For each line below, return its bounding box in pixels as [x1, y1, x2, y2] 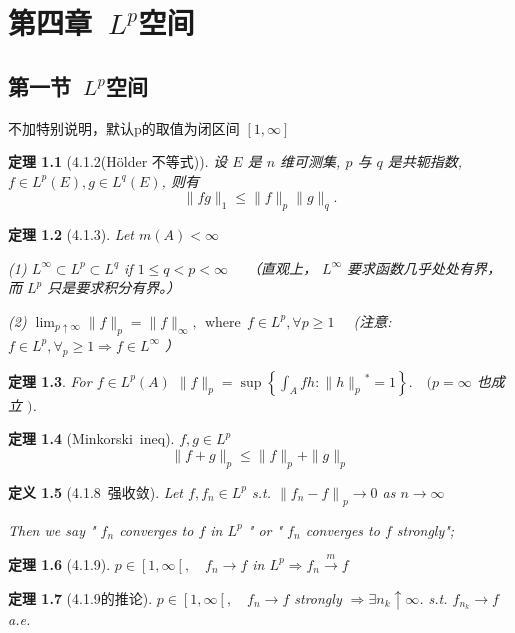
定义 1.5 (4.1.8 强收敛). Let [8, 481, 183, 502]
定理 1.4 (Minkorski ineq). [8, 428, 175, 449]
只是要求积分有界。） [47, 277, 181, 298]
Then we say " [8, 519, 96, 540]
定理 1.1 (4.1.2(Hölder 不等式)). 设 [8, 151, 228, 172]
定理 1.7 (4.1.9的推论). [8, 587, 153, 608]
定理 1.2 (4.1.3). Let [8, 224, 134, 245]
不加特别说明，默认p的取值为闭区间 [8, 117, 240, 138]
